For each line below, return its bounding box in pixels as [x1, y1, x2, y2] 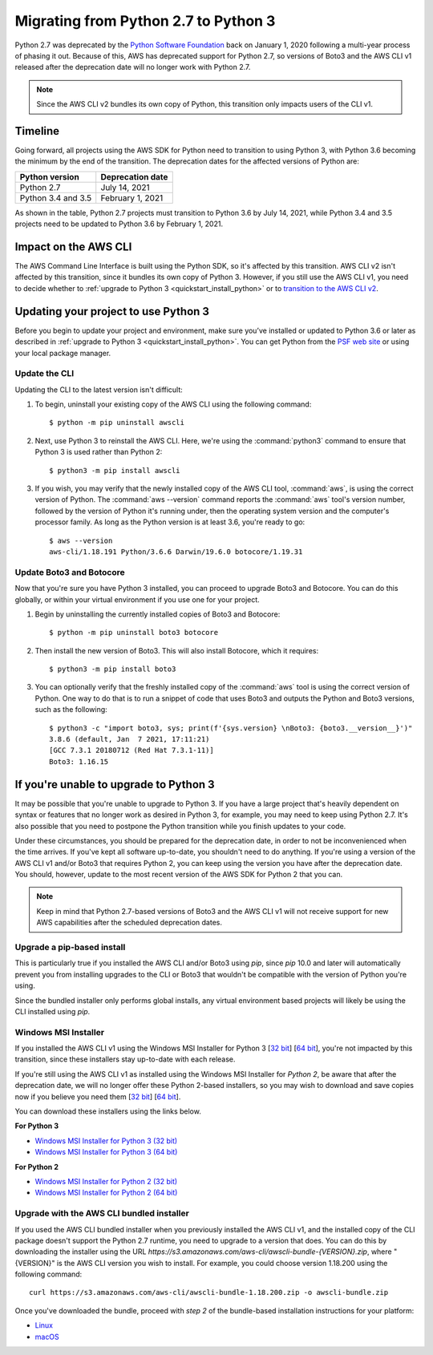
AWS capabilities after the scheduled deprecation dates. [36, 918, 222, 928]
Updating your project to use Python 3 [14, 305, 210, 318]
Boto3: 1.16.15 [49, 757, 109, 766]
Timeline [14, 124, 60, 138]
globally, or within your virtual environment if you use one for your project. [14, 594, 260, 605]
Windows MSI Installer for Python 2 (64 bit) [34, 1187, 178, 1198]
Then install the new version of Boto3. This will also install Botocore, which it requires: [34, 645, 319, 655]
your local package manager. [14, 348, 111, 358]
